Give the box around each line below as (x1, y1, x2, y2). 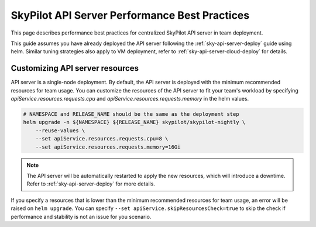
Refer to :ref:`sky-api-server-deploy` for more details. (26, 180, 155, 187)
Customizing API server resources (11, 63, 139, 73)
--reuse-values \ (35, 127, 85, 134)
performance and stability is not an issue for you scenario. (11, 213, 152, 220)
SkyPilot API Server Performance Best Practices (11, 9, 250, 22)
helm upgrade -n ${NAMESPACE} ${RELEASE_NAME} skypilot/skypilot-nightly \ (23, 119, 246, 126)
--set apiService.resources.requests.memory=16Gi (35, 143, 181, 150)
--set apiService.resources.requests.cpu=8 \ (35, 135, 169, 142)
